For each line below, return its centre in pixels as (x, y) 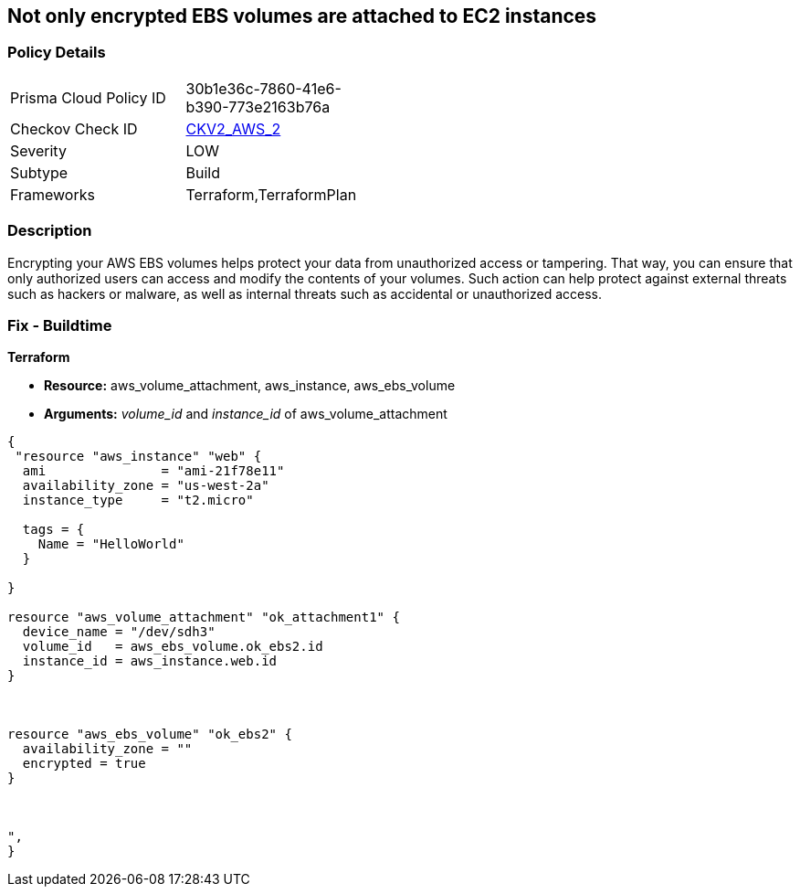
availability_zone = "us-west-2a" (146, 486)
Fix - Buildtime (60, 325)
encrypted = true (84, 764)
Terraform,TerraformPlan (271, 194)
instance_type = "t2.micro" (138, 500)
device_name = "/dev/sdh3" (119, 632)
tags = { (53, 530)
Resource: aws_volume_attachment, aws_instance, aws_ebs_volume (250, 386)
